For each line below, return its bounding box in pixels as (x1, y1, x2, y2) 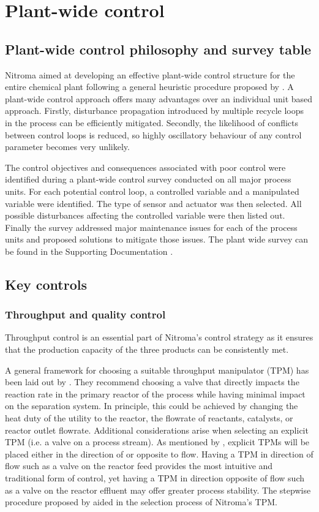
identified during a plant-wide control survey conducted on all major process (5, 173, 291, 186)
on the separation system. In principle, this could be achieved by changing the (5, 399, 298, 412)
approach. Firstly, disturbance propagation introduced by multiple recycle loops (5, 104, 304, 117)
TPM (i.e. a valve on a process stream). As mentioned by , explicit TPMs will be (5, 435, 310, 448)
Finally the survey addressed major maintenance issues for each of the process (5, 220, 298, 233)
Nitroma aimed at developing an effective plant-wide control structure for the (5, 68, 295, 81)
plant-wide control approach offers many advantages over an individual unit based (5, 92, 313, 105)
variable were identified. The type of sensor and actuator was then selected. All (5, 197, 302, 209)
